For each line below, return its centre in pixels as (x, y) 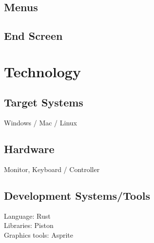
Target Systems (44, 102)
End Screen (33, 36)
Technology (42, 71)
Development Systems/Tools (77, 195)
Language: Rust (27, 216)
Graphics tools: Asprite (38, 234)
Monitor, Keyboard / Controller (52, 169)
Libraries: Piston (29, 225)
